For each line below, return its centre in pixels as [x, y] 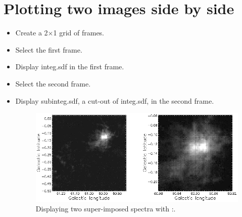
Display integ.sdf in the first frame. [70, 67]
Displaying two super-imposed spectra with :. [106, 209]
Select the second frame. [53, 83]
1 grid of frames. [79, 33]
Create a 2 [32, 33]
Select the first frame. [49, 49]
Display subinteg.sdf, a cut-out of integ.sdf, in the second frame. [115, 100]
